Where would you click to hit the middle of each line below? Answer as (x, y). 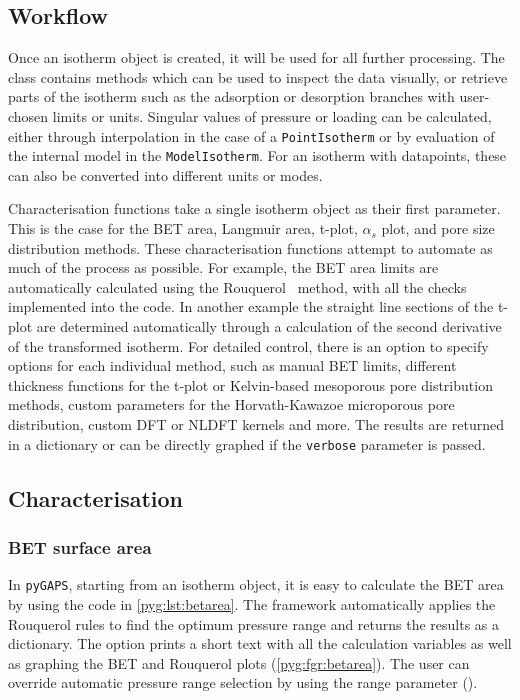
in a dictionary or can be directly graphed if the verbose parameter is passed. (247, 443)
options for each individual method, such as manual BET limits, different (232, 365)
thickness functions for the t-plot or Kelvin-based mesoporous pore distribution (250, 384)
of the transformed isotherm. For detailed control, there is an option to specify (248, 345)
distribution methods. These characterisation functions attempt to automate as (250, 247)
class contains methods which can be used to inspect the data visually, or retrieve (258, 76)
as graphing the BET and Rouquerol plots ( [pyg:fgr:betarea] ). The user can (239, 662)
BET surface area (80, 546)
